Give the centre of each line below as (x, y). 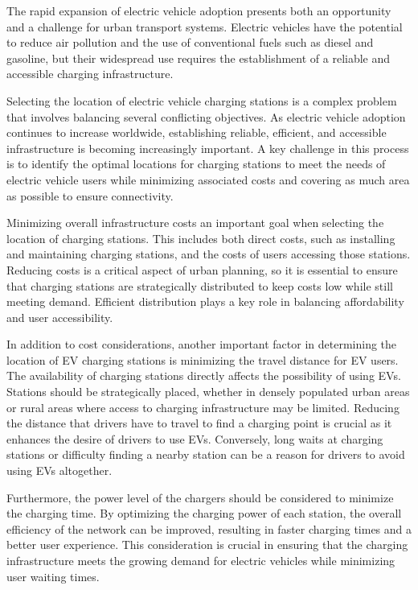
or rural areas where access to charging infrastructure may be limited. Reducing (203, 407)
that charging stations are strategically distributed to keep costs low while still (200, 285)
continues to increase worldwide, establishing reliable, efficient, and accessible (197, 132)
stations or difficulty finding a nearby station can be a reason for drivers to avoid (206, 454)
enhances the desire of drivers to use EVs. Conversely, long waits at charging (195, 438)
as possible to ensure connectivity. (90, 195)
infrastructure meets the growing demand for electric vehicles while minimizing (201, 560)
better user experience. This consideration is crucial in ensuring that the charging (207, 545)
